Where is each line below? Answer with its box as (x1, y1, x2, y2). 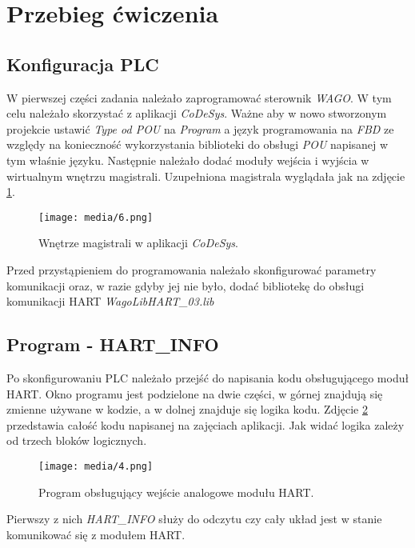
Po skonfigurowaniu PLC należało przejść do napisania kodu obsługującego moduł (6, 369, 409, 386)
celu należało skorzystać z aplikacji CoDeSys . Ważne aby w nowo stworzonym (6, 105, 387, 122)
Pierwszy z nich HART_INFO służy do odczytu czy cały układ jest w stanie (6, 510, 382, 527)
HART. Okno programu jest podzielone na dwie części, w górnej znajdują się (6, 385, 383, 402)
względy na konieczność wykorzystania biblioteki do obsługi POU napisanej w (6, 136, 389, 153)
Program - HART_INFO (6, 332, 219, 357)
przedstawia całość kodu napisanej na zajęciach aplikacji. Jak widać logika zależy (6, 416, 405, 433)
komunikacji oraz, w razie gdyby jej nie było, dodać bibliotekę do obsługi (6, 277, 365, 294)
